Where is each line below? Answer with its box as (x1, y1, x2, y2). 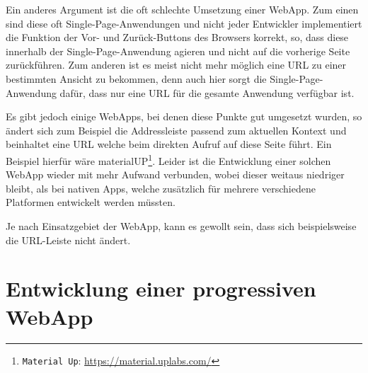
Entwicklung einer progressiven (6, 274, 316, 303)
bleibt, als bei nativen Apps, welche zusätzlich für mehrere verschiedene (6, 180, 316, 195)
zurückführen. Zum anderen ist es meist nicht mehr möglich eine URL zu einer (6, 57, 347, 72)
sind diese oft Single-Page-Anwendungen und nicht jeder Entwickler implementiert (6, 16, 362, 30)
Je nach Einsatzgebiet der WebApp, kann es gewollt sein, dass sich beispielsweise (6, 218, 357, 233)
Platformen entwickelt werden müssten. (6, 195, 176, 210)
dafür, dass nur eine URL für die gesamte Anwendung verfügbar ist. (59, 85, 355, 100)
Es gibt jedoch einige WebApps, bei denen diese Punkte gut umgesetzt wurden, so (6, 109, 362, 124)
